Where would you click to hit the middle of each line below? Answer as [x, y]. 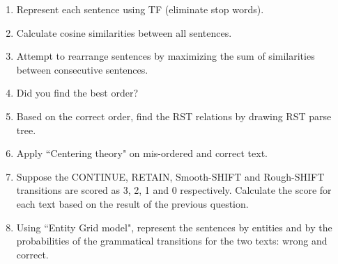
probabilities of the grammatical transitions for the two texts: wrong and [172, 241]
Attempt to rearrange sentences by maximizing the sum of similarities [166, 56]
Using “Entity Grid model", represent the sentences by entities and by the [174, 227]
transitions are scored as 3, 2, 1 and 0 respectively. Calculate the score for [174, 190]
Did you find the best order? [77, 93]
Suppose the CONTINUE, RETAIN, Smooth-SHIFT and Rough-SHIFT [170, 176]
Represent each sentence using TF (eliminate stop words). [140, 9]
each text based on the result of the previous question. [132, 203]
